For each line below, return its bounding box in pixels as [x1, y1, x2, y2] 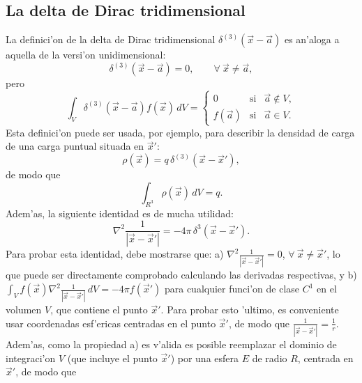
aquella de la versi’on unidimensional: [6, 47, 166, 62]
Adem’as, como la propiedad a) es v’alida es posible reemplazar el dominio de [6, 337, 337, 352]
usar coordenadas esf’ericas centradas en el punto [6, 315, 216, 330]
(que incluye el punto [67, 350, 158, 365]
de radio [252, 350, 287, 365]
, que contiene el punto [50, 302, 148, 317]
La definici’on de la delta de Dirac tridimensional [6, 32, 216, 47]
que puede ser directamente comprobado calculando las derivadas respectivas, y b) [6, 267, 357, 282]
